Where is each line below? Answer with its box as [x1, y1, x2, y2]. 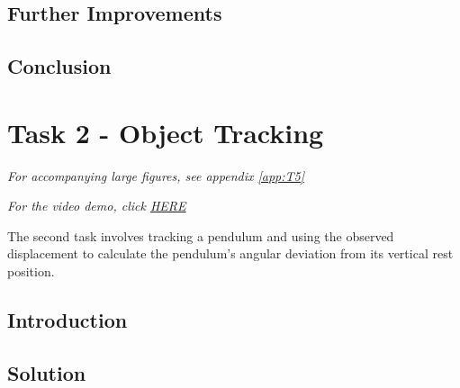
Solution [7, 358, 86, 386]
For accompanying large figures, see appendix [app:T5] [7, 166, 305, 185]
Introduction [7, 306, 128, 334]
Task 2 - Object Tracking [7, 113, 324, 150]
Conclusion [7, 52, 112, 80]
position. [7, 262, 55, 281]
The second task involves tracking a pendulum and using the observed [7, 226, 394, 245]
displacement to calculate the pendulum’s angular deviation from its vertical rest [7, 244, 454, 263]
